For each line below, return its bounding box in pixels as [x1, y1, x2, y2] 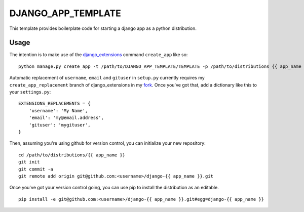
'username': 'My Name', [28, 108, 88, 113]
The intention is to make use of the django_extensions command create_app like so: [9, 52, 188, 58]
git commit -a [18, 166, 53, 172]
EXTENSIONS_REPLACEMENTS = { [18, 101, 91, 106]
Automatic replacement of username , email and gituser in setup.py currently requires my [9, 75, 205, 81]
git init [18, 159, 40, 165]
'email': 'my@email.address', [28, 115, 104, 121]
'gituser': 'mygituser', [28, 122, 91, 128]
